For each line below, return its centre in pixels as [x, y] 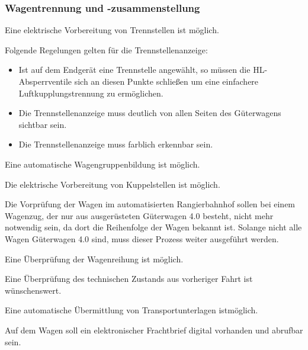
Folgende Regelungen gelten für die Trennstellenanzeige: [106, 49]
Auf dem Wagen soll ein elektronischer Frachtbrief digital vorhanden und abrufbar [154, 330]
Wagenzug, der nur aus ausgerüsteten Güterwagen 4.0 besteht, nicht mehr [139, 215]
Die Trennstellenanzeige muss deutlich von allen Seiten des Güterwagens [150, 113]
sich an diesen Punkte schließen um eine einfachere [166, 81]
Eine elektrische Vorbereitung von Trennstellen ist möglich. [112, 30]
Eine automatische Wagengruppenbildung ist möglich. [102, 164]
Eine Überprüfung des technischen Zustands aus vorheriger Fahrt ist [129, 279]
